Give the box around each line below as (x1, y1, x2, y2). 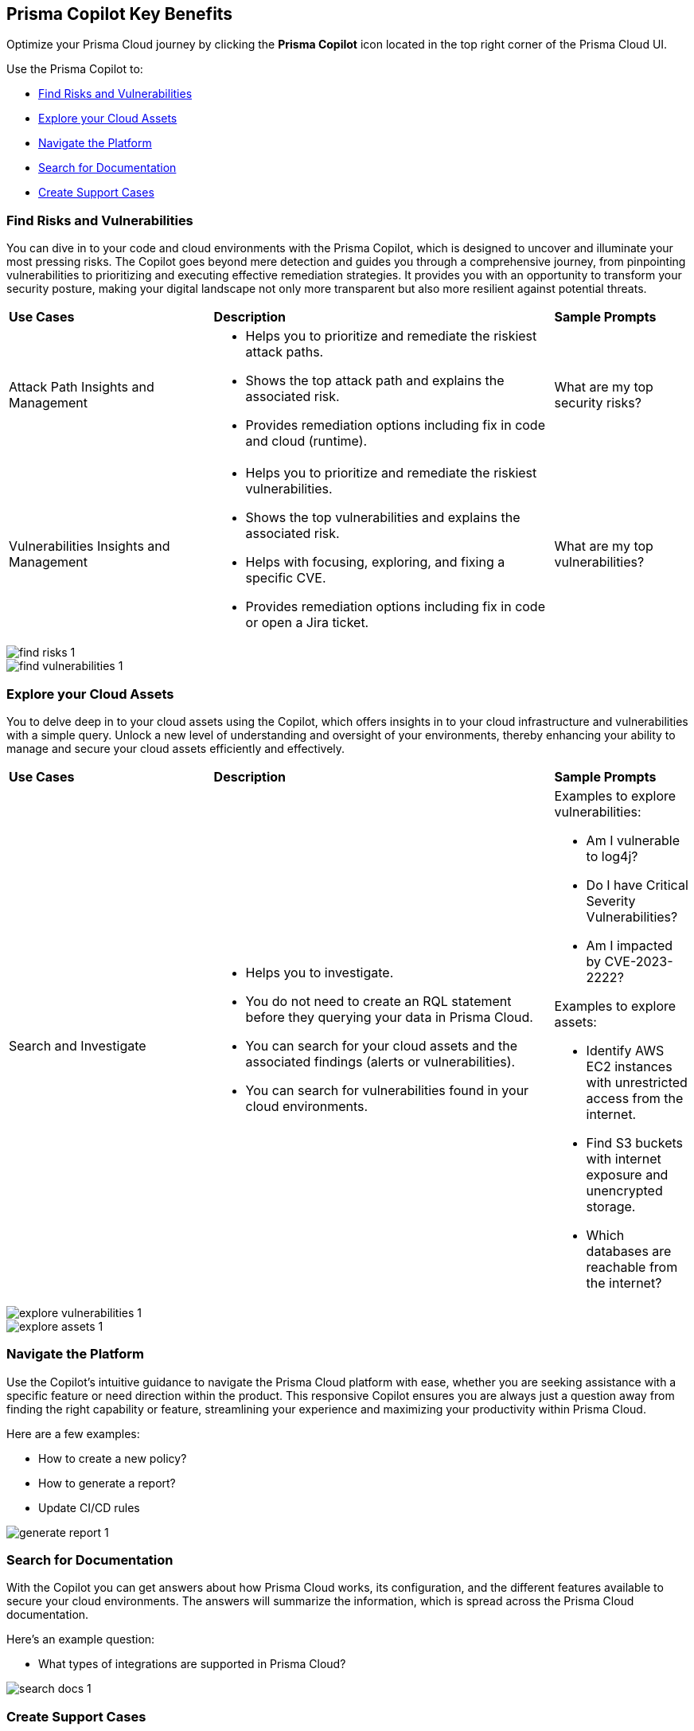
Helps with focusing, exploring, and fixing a (245, 554, 505, 571)
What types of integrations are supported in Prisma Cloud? (38, 1657, 346, 1671)
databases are (586, 1242, 672, 1259)
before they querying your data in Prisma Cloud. (245, 1008, 533, 1025)
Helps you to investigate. (245, 964, 394, 981)
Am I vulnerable (586, 832, 680, 848)
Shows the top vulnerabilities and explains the (245, 509, 520, 526)
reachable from (586, 1258, 678, 1275)
